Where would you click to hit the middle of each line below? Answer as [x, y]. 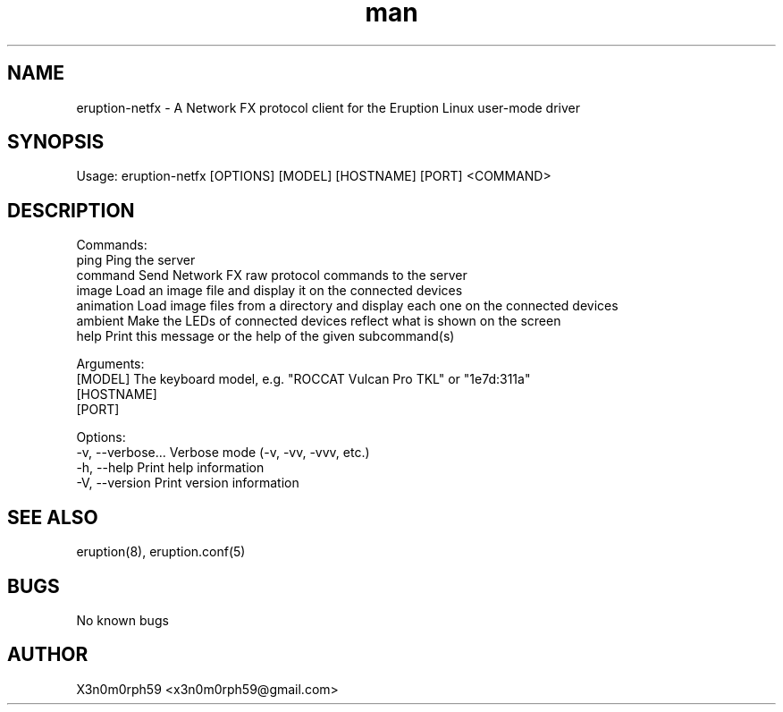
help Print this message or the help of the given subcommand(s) [265, 336]
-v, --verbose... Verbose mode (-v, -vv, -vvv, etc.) [223, 453]
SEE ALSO [53, 517]
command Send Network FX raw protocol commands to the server [272, 275]
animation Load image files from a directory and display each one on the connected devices [347, 306]
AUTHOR [48, 655]
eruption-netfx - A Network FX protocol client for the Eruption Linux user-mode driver [328, 107]
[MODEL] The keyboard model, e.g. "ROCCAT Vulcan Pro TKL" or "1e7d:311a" [303, 379]
